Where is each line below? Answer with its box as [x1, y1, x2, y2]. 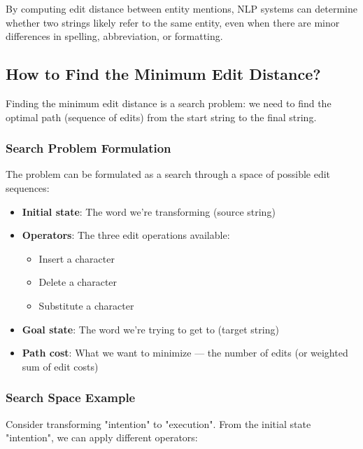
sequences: [6, 180, 50, 195]
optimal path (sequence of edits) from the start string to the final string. [6, 109, 317, 124]
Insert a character [38, 251, 115, 265]
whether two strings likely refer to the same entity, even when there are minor [6, 15, 340, 29]
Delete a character [38, 275, 118, 289]
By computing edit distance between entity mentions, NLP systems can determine [6, 1, 358, 15]
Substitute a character [38, 298, 134, 312]
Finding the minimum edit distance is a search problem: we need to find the [6, 95, 332, 110]
